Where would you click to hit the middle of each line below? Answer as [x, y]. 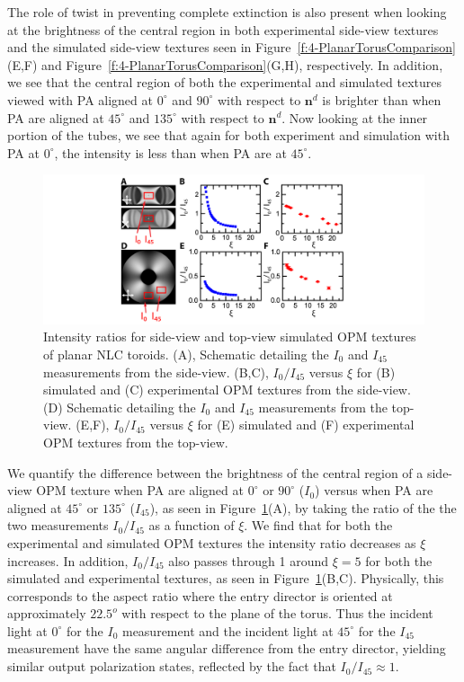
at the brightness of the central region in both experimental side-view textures [223, 29]
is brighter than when [382, 99]
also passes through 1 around [249, 560]
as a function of [192, 525]
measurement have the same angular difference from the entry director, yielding [227, 648]
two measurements [58, 525]
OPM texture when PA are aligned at [140, 490]
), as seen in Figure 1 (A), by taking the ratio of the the [303, 507]
